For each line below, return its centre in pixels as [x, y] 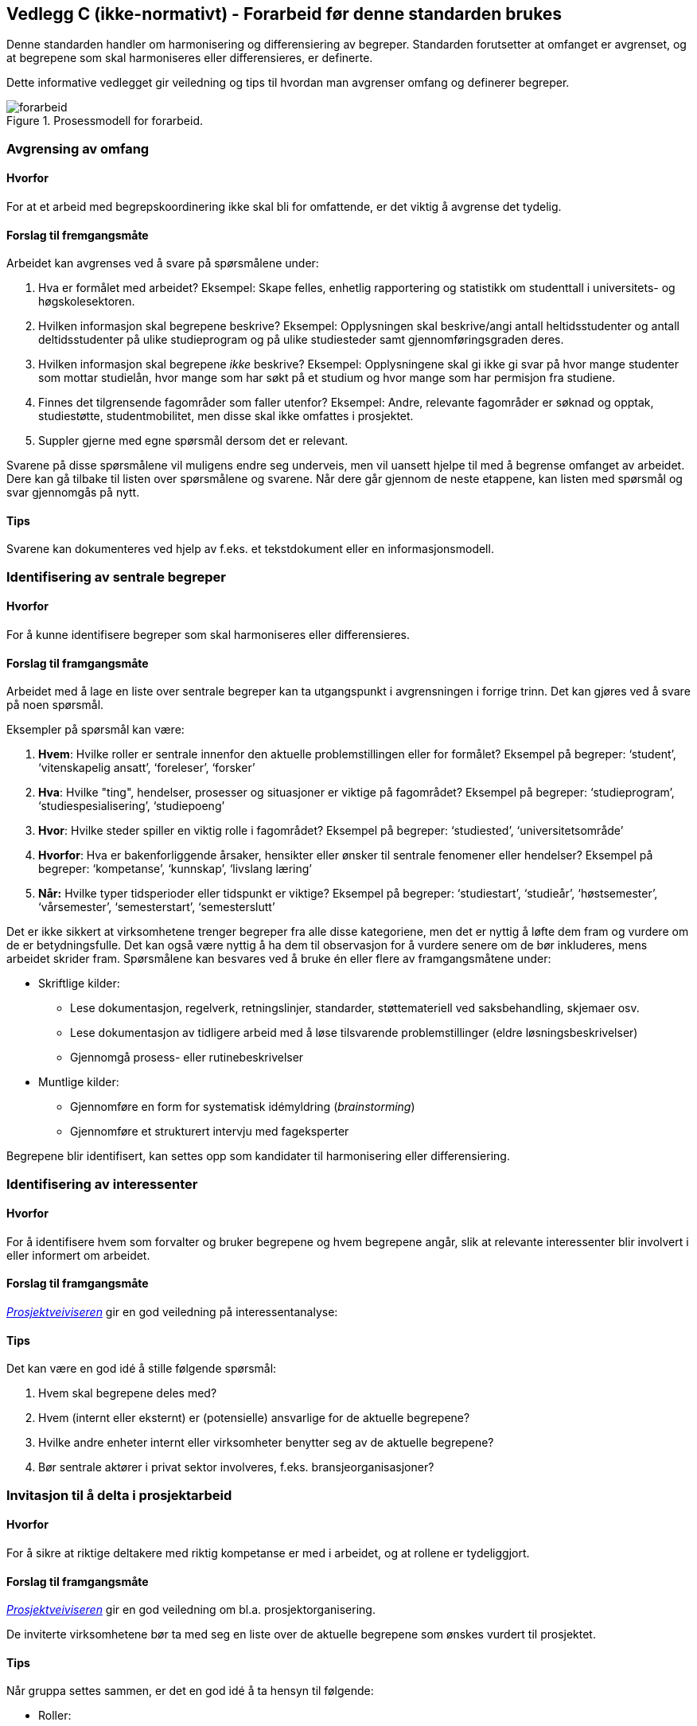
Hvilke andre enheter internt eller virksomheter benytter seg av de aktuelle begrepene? [266, 1443]
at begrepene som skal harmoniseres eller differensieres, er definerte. [190, 58]
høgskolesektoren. [87, 302]
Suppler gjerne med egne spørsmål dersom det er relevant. [193, 441]
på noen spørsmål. [55, 705]
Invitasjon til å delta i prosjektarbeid [119, 1495]
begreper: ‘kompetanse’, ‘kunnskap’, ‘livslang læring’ [175, 869]
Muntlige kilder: [79, 1082]
